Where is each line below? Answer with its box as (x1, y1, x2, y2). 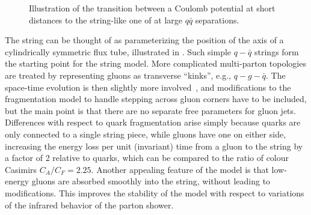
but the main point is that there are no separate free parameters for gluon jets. (5, 104, 296, 117)
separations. (195, 13, 239, 26)
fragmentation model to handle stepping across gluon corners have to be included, (5, 92, 307, 105)
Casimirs (5, 163, 37, 175)
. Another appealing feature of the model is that (91, 163, 269, 175)
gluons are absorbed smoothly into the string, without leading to (31, 175, 271, 187)
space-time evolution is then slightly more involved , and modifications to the (5, 80, 291, 93)
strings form (254, 45, 299, 58)
